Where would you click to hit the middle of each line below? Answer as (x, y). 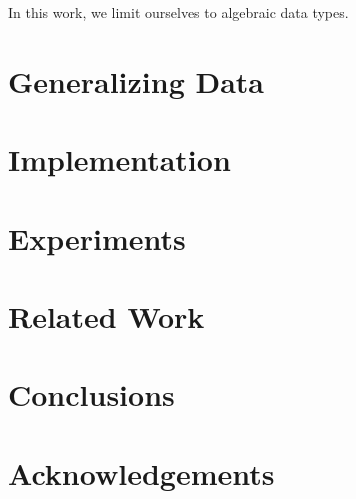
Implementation (119, 159)
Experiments (97, 237)
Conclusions (91, 394)
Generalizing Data (136, 80)
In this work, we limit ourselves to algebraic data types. (178, 12)
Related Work (106, 315)
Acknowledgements (141, 472)
